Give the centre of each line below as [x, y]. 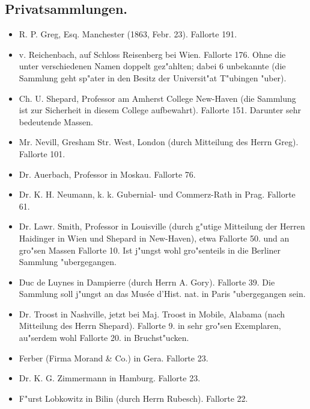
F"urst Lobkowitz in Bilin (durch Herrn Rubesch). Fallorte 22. [133, 398]
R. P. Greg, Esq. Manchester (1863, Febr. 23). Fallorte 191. [128, 34]
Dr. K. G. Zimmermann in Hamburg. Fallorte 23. [110, 378]
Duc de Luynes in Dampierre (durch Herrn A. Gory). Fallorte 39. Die [147, 282]
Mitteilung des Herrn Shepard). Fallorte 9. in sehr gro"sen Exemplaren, [150, 326]
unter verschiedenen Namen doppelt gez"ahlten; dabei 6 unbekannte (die [152, 66]
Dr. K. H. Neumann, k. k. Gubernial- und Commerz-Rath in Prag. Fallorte [157, 194]
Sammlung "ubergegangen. [68, 262]
